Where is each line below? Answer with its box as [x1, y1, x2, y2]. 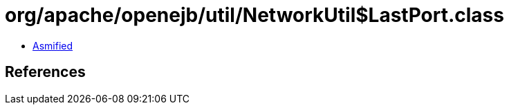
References [5, 63, 86, 81]
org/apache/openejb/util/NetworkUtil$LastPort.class [5, 3, 504, 27]
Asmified [33, 39, 73, 52]
